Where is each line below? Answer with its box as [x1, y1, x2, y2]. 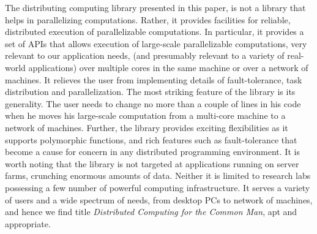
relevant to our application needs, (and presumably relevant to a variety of [5, 49, 285, 62]
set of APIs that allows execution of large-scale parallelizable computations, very [5, 37, 307, 50]
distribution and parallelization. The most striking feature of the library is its [5, 85, 296, 98]
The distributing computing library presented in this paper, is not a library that [5, 1, 306, 13]
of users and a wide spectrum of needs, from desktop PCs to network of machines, [5, 193, 313, 206]
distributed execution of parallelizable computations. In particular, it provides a [5, 25, 304, 38]
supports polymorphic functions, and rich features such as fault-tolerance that [5, 133, 297, 146]
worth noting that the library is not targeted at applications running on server [5, 157, 299, 170]
